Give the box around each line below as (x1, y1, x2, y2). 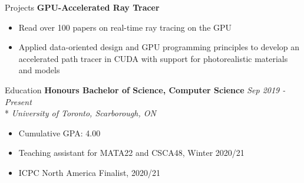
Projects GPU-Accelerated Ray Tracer (5, 1, 160, 13)
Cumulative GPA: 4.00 (18, 126, 101, 139)
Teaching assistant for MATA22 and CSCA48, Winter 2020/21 (18, 146, 244, 159)
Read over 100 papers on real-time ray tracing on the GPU (18, 21, 232, 33)
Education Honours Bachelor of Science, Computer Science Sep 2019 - (5, 83, 286, 96)
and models (18, 64, 60, 76)
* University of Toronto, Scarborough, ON (5, 107, 156, 119)
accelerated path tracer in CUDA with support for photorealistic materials (18, 52, 288, 64)
